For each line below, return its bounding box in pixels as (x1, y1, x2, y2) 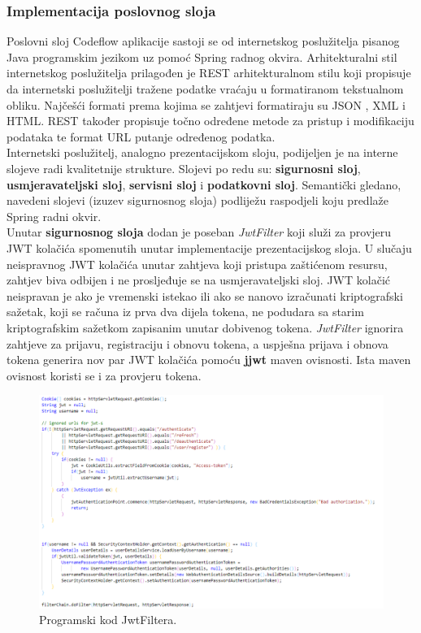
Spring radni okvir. (7, 207, 102, 224)
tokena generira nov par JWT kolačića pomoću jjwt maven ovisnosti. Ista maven (7, 351, 411, 368)
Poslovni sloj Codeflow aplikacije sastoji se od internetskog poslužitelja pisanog (7, 33, 400, 50)
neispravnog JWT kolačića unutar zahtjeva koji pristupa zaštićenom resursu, (7, 255, 388, 272)
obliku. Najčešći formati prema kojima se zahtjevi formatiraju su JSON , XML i (7, 96, 406, 113)
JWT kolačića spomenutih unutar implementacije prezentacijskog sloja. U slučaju (7, 239, 412, 256)
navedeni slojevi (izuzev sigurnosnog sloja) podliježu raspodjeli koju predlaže (7, 192, 388, 209)
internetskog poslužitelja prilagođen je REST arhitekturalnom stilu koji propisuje (7, 64, 411, 81)
